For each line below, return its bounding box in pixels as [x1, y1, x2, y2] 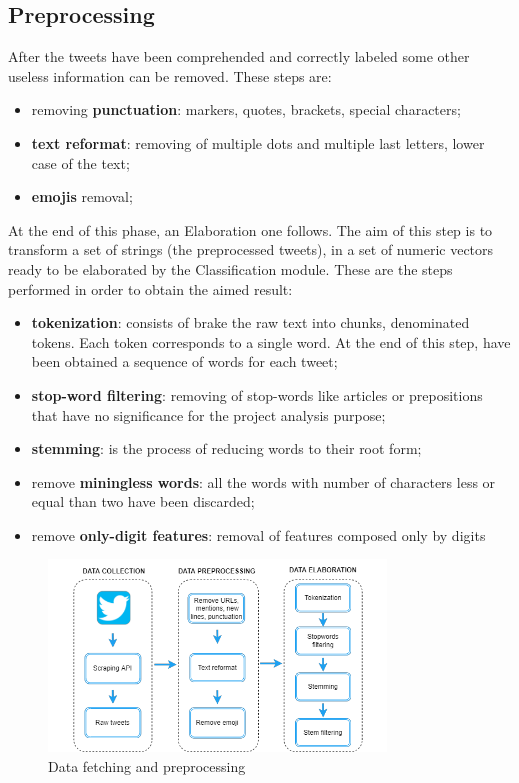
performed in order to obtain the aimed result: [8, 278, 293, 299]
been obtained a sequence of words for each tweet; [31, 351, 338, 372]
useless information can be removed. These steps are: [8, 65, 332, 86]
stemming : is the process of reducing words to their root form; [31, 438, 422, 459]
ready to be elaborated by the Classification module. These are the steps [8, 258, 453, 279]
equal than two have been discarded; [31, 491, 255, 512]
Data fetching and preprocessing [48, 755, 246, 776]
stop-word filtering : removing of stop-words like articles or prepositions [31, 384, 483, 405]
